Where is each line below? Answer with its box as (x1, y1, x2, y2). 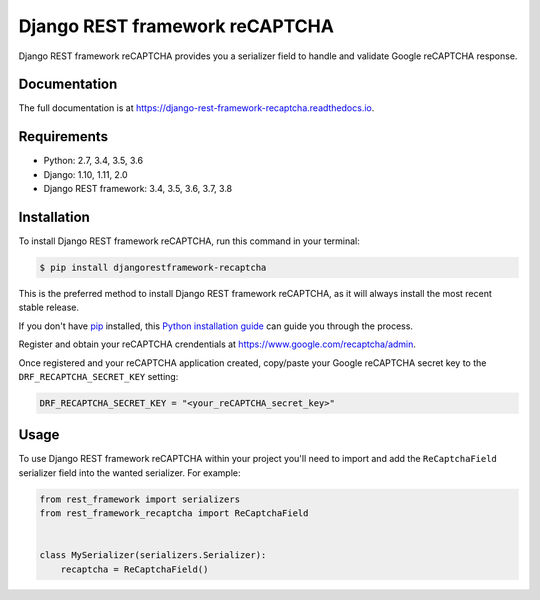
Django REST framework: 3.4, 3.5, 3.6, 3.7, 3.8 (43, 183, 233, 195)
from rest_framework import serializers (39, 493, 240, 505)
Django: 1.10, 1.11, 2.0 (43, 168, 129, 180)
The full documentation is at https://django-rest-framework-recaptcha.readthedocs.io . (18, 102, 375, 114)
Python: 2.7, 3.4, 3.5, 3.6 (43, 155, 144, 167)
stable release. (18, 301, 80, 314)
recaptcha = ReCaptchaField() (60, 563, 209, 575)
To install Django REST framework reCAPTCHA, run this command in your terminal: (18, 235, 360, 247)
